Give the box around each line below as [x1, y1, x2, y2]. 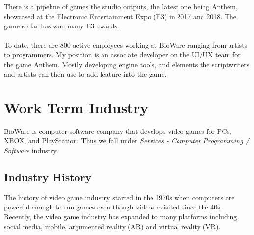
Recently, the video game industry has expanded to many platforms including [4, 211, 237, 222]
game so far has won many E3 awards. [4, 21, 119, 31]
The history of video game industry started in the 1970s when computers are [4, 192, 235, 202]
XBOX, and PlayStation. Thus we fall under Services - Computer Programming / [4, 135, 249, 146]
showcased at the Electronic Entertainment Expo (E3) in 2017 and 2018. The [4, 11, 236, 21]
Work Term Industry [4, 97, 149, 117]
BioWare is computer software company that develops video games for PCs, [4, 126, 231, 136]
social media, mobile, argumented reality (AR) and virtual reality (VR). [4, 221, 221, 231]
